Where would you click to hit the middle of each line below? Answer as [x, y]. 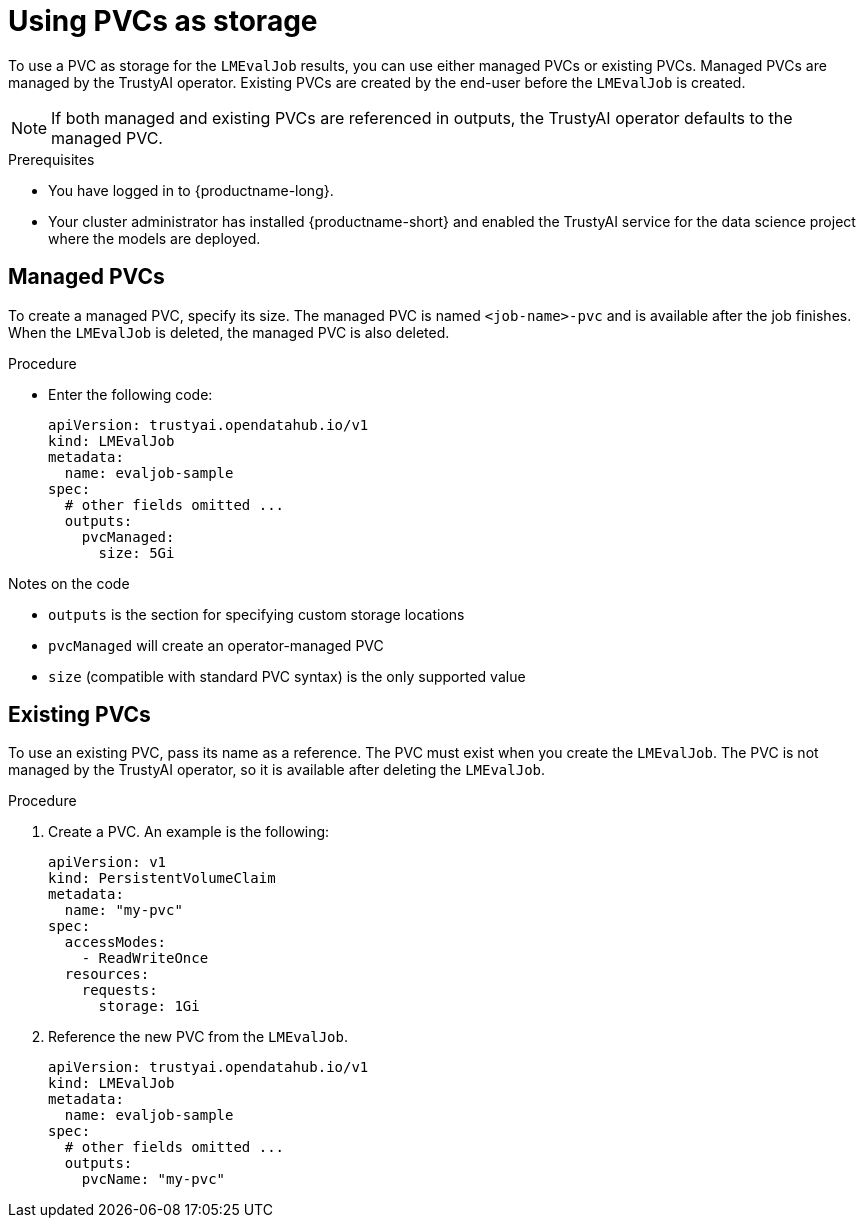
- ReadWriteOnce [145, 958]
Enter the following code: [130, 394]
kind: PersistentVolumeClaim [162, 878]
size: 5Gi [136, 552]
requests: [119, 990]
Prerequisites [51, 159]
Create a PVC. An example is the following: [189, 832]
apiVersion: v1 [107, 862]
